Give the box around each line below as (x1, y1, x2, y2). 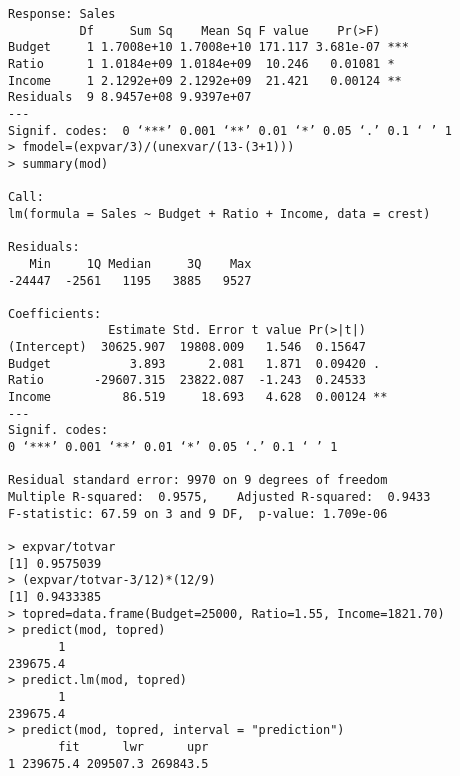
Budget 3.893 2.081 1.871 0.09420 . (8, 356, 381, 371)
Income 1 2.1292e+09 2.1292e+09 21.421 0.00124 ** (8, 73, 402, 88)
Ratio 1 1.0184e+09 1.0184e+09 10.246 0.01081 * (8, 56, 395, 71)
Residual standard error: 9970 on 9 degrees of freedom (8, 473, 388, 488)
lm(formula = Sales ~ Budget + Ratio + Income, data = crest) (8, 206, 431, 221)
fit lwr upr (58, 739, 209, 754)
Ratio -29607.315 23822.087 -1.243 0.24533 (8, 373, 366, 388)
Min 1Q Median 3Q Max (29, 256, 252, 271)
